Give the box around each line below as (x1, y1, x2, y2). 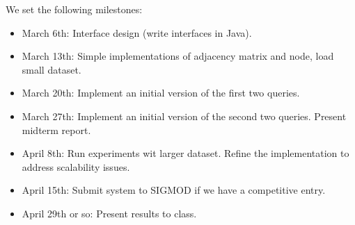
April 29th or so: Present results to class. (22, 206, 197, 220)
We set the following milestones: (6, 2, 143, 16)
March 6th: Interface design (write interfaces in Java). (22, 25, 252, 40)
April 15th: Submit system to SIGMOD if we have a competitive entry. (22, 183, 326, 197)
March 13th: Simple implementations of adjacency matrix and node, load (22, 49, 334, 63)
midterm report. (22, 122, 91, 137)
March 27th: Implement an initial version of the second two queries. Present (22, 108, 347, 123)
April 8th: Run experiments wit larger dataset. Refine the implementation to (22, 146, 349, 160)
